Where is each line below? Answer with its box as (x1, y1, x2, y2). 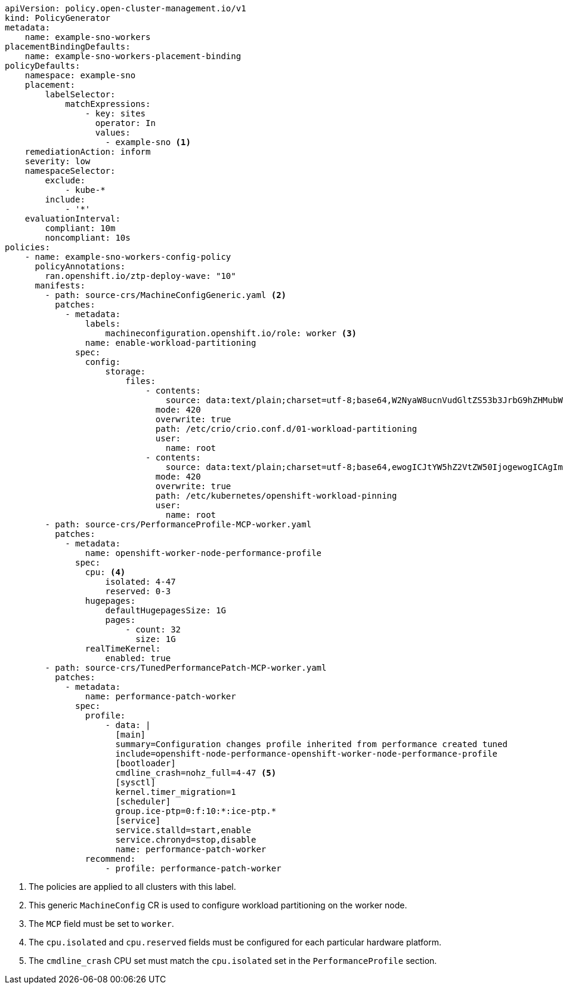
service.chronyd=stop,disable (115, 835, 256, 844)
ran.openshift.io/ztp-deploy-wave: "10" (45, 271, 236, 281)
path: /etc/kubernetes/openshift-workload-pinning (155, 491, 397, 500)
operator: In (95, 118, 156, 128)
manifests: (35, 281, 85, 290)
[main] (115, 730, 146, 739)
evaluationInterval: (24, 214, 120, 223)
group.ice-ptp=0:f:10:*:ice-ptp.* (115, 806, 277, 816)
